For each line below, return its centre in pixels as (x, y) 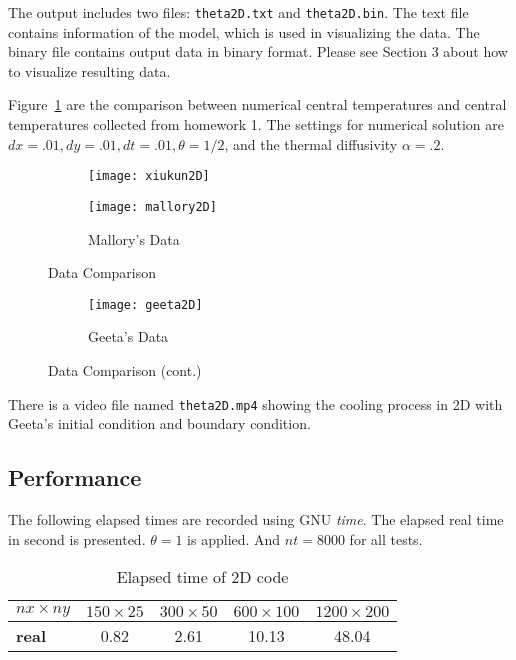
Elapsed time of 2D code (202, 577)
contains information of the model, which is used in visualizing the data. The (244, 31)
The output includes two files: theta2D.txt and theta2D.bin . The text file (238, 12)
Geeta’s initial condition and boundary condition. (159, 423)
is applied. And (234, 538)
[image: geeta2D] (145, 304)
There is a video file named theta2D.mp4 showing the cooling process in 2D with (255, 403)
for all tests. (386, 538)
